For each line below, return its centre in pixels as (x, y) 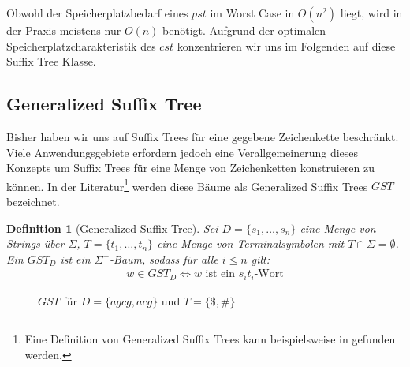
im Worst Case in (252, 13)
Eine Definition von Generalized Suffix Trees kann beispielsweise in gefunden (210, 339)
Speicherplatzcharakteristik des (81, 45)
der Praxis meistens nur (64, 30)
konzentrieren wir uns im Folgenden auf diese (286, 45)
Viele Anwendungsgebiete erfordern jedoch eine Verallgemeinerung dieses (183, 152)
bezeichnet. (33, 202)
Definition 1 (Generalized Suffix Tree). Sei (112, 228)
